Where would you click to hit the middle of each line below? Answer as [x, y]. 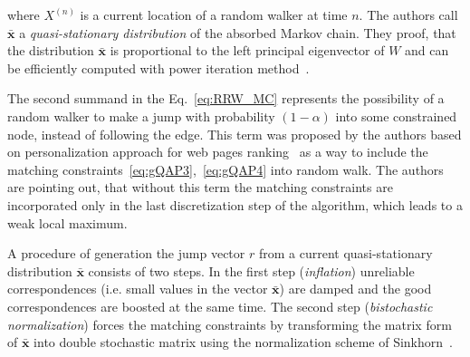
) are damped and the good [355, 289]
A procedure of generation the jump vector [126, 253]
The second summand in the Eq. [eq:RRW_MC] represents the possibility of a [226, 98]
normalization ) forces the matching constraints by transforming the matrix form [230, 324]
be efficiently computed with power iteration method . [158, 68]
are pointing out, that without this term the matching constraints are [200, 187]
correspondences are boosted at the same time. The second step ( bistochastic [220, 306]
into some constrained [396, 116]
